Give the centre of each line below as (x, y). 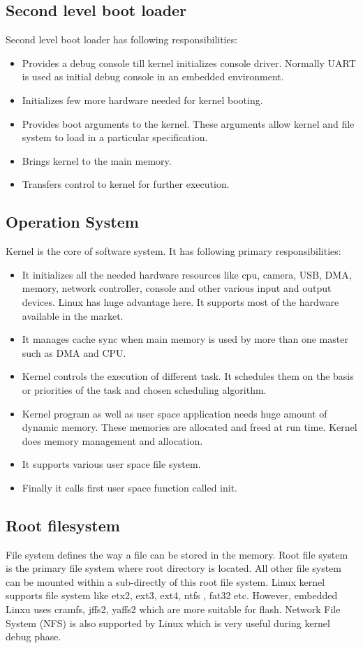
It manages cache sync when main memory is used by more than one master (185, 339)
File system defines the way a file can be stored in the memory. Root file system (177, 554)
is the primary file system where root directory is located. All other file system (173, 568)
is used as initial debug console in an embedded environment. (153, 76)
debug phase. (34, 636)
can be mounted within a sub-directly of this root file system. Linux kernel (165, 581)
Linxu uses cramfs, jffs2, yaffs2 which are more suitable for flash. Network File (173, 609)
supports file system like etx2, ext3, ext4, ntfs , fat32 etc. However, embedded (172, 595)
